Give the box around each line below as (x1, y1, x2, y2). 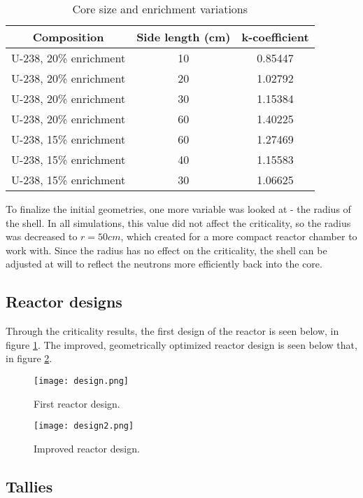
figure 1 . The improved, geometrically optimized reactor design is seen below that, (6, 337, 357, 352)
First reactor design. (34, 396, 120, 410)
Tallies (6, 475, 53, 497)
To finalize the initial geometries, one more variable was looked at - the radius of (6, 202, 351, 216)
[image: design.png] (34, 375, 129, 386)
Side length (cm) (136, 29, 231, 45)
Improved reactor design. (34, 441, 140, 455)
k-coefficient (241, 29, 309, 45)
